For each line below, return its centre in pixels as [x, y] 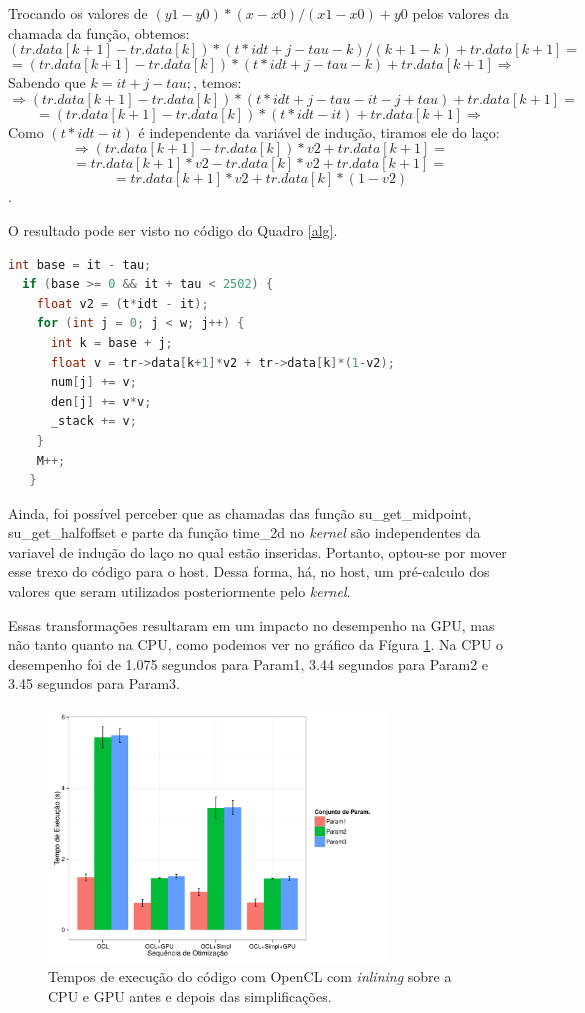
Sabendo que [47, 82]
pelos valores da [461, 13]
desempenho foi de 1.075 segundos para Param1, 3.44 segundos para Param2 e [248, 663]
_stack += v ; [93, 421]
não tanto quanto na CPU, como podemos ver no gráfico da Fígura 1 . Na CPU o [256, 644]
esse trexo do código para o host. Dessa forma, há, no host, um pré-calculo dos [249, 571]
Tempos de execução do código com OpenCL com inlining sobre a [250, 976]
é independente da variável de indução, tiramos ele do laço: [319, 131]
